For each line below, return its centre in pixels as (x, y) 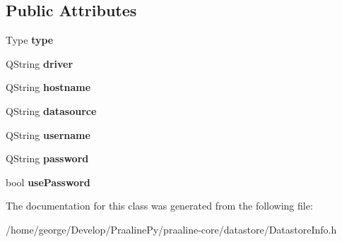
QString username (48, 134)
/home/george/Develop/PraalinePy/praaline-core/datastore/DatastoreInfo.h (171, 229)
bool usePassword (48, 182)
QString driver (40, 63)
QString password (47, 158)
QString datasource (51, 110)
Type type (30, 40)
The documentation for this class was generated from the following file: (159, 206)
